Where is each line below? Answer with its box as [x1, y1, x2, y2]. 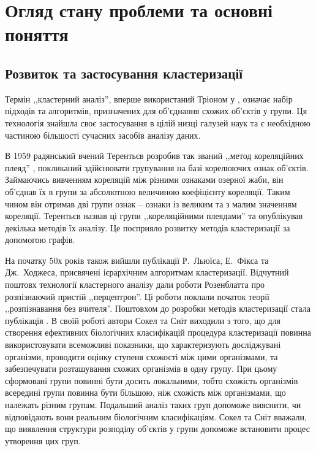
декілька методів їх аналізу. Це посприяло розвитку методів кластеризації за [5, 221, 290, 234]
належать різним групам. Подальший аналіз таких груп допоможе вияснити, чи [5, 398, 301, 411]
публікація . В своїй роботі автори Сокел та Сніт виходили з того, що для [5, 314, 281, 326]
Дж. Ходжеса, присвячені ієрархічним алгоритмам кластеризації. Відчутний [5, 266, 289, 279]
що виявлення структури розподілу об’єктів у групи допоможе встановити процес [5, 422, 310, 435]
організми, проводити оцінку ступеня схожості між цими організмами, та [5, 350, 278, 363]
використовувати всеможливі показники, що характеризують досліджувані [5, 338, 281, 351]
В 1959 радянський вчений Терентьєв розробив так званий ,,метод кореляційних [5, 149, 304, 162]
